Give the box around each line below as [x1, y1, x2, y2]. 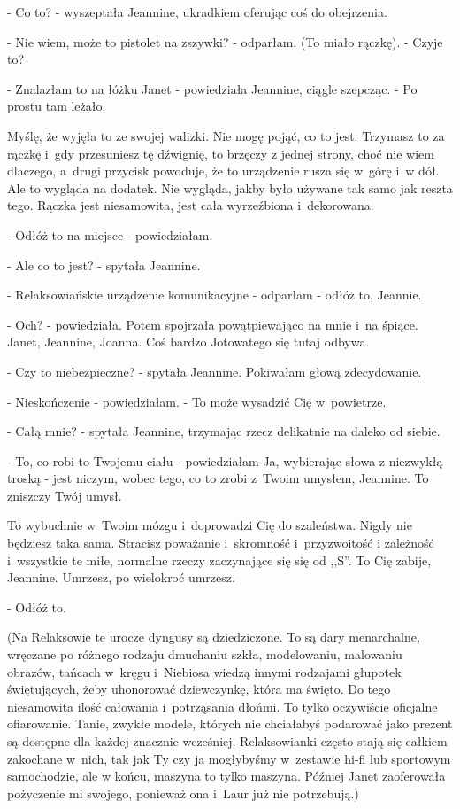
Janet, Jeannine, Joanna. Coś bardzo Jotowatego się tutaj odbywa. [7, 332, 370, 351]
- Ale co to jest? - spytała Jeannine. [7, 255, 201, 274]
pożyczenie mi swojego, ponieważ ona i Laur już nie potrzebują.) [7, 783, 359, 802]
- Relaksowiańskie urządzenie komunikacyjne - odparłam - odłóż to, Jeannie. [7, 285, 422, 304]
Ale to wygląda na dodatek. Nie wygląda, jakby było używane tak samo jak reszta [7, 178, 453, 197]
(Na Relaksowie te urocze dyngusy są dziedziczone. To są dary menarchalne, [7, 627, 420, 646]
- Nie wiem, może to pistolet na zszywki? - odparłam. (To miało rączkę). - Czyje [7, 32, 443, 51]
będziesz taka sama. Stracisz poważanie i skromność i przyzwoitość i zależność [7, 533, 434, 552]
